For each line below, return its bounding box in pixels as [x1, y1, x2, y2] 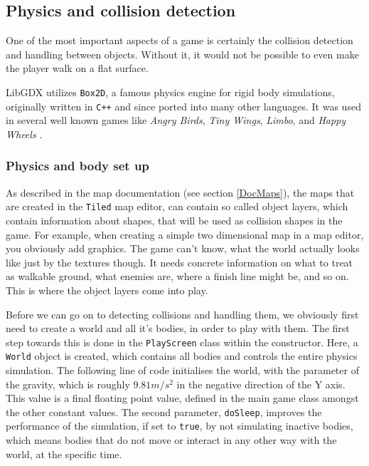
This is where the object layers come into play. [6, 282, 208, 297]
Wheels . [6, 126, 43, 141]
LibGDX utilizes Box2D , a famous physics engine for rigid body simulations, [6, 84, 335, 99]
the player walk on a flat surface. [6, 61, 149, 76]
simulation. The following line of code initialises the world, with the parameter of [6, 363, 359, 378]
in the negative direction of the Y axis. [176, 376, 346, 391]
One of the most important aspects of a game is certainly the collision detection [6, 33, 353, 48]
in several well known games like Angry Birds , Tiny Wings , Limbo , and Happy [6, 113, 346, 128]
